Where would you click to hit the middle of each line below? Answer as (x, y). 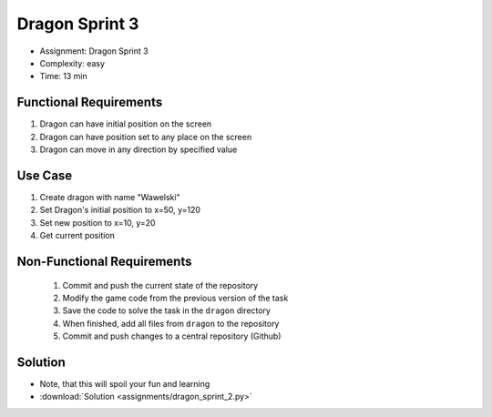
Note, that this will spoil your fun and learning (125, 383)
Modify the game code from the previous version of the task (175, 298)
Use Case (45, 175)
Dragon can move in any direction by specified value (138, 149)
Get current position (77, 236)
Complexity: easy (72, 63)
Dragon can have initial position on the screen (126, 124)
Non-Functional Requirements (104, 261)
